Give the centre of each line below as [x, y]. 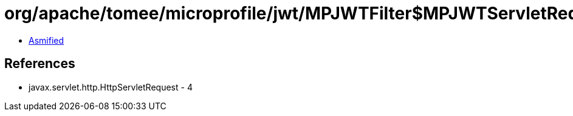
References [40, 64]
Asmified [46, 40]
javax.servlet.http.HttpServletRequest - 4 [111, 87]
